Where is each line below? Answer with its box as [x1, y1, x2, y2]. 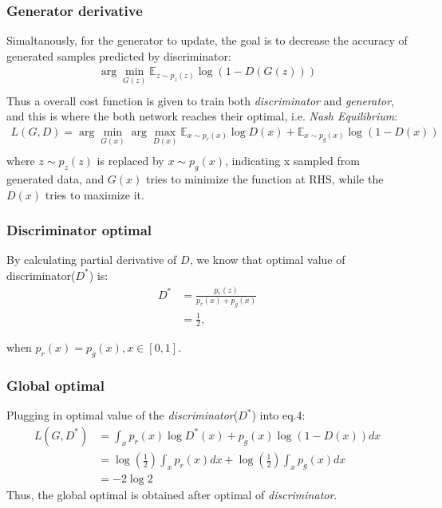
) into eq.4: [251, 407, 306, 423]
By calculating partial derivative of [6, 251, 177, 268]
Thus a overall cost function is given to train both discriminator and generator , [6, 92, 395, 108]
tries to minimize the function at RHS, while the [145, 170, 384, 187]
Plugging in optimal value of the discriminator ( [6, 407, 239, 423]
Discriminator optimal [6, 220, 152, 240]
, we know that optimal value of [189, 251, 345, 268]
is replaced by [97, 152, 164, 169]
